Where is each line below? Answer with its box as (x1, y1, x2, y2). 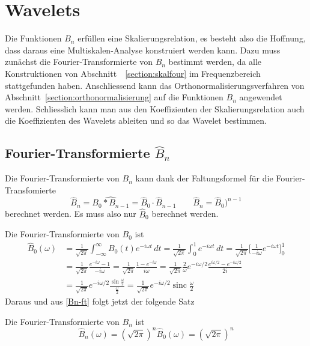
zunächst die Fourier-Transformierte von (5, 55, 153, 68)
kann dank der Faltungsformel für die (135, 172, 273, 184)
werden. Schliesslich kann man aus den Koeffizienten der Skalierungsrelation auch (5, 102, 305, 115)
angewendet (239, 91, 282, 103)
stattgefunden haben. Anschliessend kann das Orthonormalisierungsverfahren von (5, 79, 305, 91)
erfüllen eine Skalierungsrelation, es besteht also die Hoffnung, (77, 32, 306, 44)
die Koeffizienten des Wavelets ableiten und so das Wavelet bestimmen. (5, 114, 267, 127)
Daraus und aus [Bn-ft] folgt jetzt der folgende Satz (5, 295, 195, 308)
